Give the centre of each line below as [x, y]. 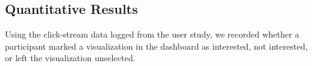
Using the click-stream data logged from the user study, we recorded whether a [152, 34]
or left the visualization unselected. [70, 58]
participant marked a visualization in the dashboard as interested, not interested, [156, 46]
